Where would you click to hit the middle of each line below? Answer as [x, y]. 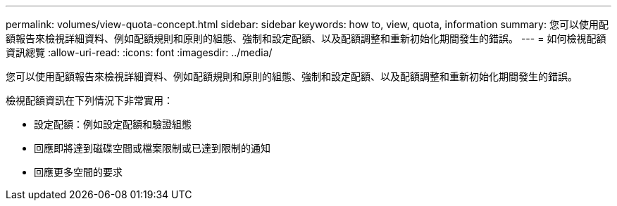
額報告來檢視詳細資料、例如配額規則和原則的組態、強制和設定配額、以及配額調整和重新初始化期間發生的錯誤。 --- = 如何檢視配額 [306, 38]
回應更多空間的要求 [78, 172]
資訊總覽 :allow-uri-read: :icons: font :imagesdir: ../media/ [139, 52]
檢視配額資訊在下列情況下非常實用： [89, 100]
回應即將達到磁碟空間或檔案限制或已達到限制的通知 [152, 148]
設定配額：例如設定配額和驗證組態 [113, 124]
